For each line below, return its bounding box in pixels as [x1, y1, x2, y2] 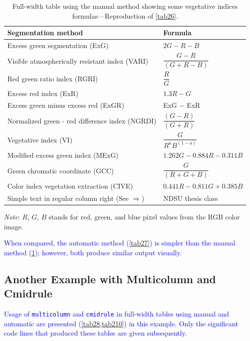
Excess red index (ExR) [7, 88, 79, 98]
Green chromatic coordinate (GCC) [7, 165, 114, 175]
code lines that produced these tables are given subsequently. [4, 328, 187, 338]
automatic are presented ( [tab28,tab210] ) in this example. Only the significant [4, 318, 238, 328]
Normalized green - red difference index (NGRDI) [7, 116, 156, 126]
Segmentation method [7, 27, 83, 38]
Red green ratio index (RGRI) [7, 73, 98, 83]
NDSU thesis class [163, 193, 218, 203]
